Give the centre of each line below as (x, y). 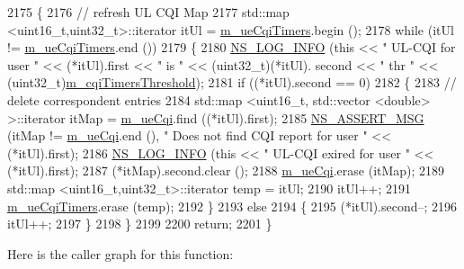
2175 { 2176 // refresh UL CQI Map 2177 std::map (148, 12)
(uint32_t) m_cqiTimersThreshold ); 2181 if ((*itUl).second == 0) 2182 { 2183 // (232, 82)
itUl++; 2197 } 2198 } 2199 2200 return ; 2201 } (140, 224)
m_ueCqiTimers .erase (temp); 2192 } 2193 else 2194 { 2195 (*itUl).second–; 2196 (232, 206)
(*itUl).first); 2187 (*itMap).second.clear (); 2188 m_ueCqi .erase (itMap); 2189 (226, 170)
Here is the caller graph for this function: (120, 253)
